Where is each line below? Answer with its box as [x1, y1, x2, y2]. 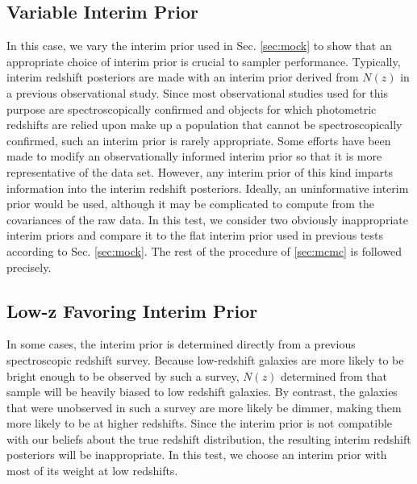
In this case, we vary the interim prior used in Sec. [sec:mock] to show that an [6, 37, 392, 54]
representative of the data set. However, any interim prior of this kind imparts [6, 163, 393, 180]
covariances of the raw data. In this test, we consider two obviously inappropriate [6, 211, 408, 227]
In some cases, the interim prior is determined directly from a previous [6, 336, 356, 353]
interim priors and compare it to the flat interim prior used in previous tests [6, 227, 383, 244]
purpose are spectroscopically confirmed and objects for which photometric [6, 100, 377, 117]
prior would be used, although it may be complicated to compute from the [6, 195, 374, 212]
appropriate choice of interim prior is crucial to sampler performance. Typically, [6, 52, 401, 69]
